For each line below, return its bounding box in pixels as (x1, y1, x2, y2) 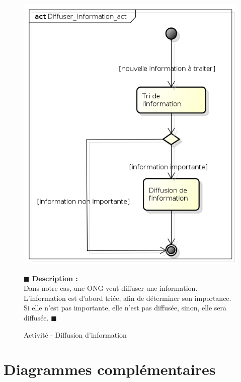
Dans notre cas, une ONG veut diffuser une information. (24, 283, 198, 293)
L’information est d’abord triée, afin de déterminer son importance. (24, 292, 231, 303)
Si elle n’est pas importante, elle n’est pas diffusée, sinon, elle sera (24, 302, 227, 313)
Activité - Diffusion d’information (24, 329, 127, 340)
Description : (32, 273, 78, 283)
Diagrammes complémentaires (4, 359, 216, 379)
